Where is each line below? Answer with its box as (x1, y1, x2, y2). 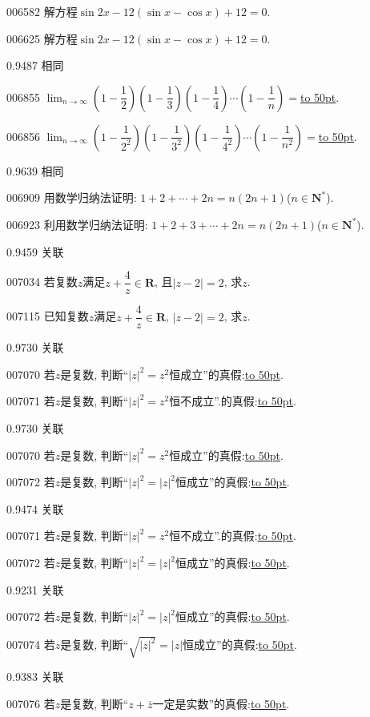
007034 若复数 (6, 273, 78, 290)
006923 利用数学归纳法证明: (6, 216, 148, 232)
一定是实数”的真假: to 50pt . (152, 695, 290, 711)
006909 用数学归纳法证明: (6, 189, 137, 206)
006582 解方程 (6, 3, 78, 19)
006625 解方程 (6, 30, 78, 46)
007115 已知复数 (6, 308, 89, 324)
